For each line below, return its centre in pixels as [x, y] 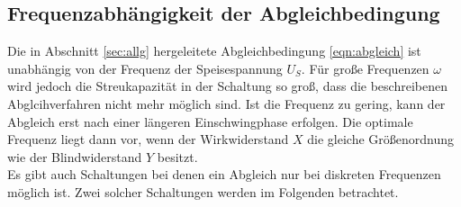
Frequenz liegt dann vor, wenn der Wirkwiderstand [148, 139]
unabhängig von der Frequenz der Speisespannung [145, 68]
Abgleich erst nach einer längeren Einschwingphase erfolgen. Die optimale [210, 121]
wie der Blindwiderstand [75, 156]
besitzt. [177, 156]
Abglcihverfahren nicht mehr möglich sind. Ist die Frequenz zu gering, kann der [226, 103]
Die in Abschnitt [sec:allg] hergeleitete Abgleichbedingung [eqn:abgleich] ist [214, 51]
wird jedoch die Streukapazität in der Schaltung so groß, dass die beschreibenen [227, 86]
